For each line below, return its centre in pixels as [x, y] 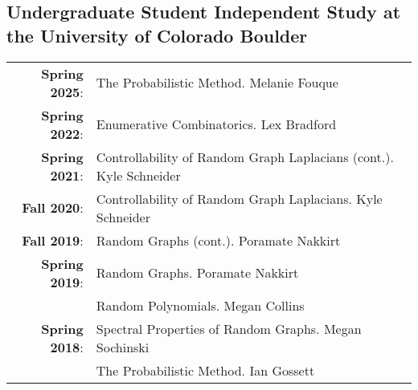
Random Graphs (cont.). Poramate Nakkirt [218, 240]
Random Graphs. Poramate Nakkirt [197, 273]
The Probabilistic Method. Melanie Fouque [217, 83]
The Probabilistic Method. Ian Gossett [205, 370]
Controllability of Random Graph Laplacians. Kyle [239, 198]
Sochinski [123, 347]
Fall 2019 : [53, 240]
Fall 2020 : [53, 208]
